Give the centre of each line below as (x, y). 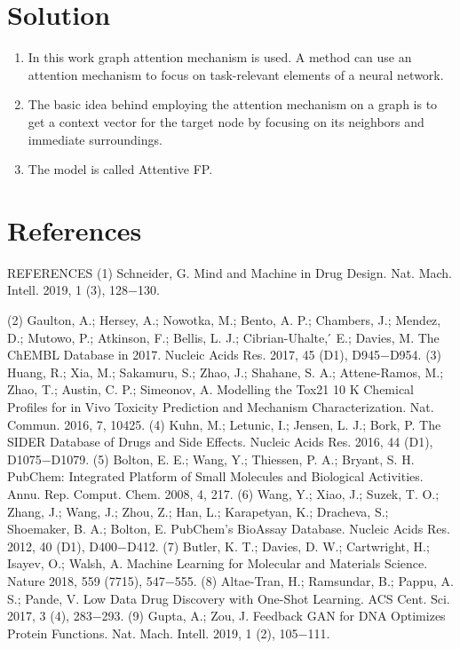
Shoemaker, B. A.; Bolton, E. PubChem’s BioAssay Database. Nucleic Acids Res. (229, 529)
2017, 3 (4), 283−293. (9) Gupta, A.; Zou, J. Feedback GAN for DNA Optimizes (226, 616)
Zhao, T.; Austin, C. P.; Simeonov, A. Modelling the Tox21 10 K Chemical (211, 389)
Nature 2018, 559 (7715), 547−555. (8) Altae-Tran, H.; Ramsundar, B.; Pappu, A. (230, 580)
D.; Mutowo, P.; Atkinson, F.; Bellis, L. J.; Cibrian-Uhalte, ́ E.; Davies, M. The (223, 337)
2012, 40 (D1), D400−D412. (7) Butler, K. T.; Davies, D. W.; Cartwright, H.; (218, 546)
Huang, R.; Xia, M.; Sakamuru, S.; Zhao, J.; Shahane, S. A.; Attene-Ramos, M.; (226, 372)
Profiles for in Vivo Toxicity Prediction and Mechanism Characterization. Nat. (221, 406)
